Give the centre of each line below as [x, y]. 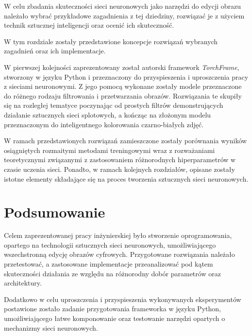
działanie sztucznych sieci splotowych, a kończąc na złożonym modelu [108, 114]
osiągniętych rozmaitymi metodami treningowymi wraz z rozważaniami [109, 150]
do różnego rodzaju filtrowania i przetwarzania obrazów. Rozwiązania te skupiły [123, 95]
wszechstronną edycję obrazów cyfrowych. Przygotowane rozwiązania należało [119, 254]
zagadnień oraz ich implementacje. [55, 51]
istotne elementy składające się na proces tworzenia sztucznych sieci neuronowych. [126, 178]
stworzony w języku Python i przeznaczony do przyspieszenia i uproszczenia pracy [126, 76]
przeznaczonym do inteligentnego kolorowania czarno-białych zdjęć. [104, 124]
